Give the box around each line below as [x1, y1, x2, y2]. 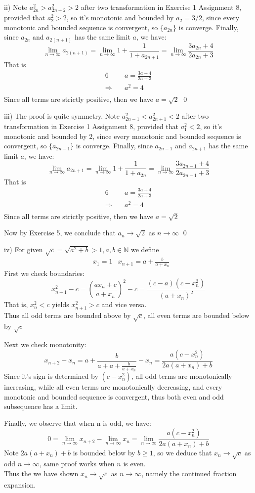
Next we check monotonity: [4, 339, 86, 350]
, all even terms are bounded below [143, 310, 250, 320]
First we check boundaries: [4, 268, 85, 278]
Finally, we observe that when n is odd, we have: [4, 418, 151, 428]
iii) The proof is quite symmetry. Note [4, 110, 120, 121]
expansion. [4, 479, 36, 490]
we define [131, 244, 159, 254]
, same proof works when [39, 458, 115, 469]
